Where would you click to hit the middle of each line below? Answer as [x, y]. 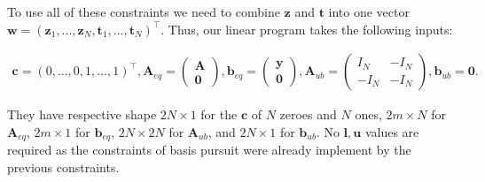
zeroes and [308, 114]
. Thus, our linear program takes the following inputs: [307, 29]
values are [392, 131]
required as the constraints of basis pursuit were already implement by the [209, 150]
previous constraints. [63, 167]
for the [219, 114]
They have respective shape [82, 114]
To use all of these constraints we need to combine [144, 11]
